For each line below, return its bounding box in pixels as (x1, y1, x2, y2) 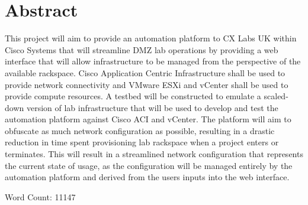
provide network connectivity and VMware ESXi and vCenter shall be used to (5, 78, 288, 90)
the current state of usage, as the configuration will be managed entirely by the (5, 159, 293, 171)
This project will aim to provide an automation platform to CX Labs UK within (5, 32, 297, 44)
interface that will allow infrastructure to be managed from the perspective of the (5, 55, 301, 67)
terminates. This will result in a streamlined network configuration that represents (5, 148, 303, 160)
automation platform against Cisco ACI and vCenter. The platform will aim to (5, 113, 291, 125)
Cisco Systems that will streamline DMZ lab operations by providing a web (5, 43, 278, 56)
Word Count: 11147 (5, 190, 76, 203)
